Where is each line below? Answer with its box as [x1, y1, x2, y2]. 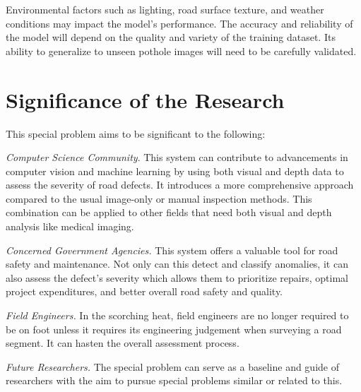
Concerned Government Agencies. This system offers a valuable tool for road [6, 242, 338, 257]
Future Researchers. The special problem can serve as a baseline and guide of [6, 359, 339, 374]
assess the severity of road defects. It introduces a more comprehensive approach [6, 177, 354, 192]
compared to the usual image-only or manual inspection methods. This [6, 191, 312, 206]
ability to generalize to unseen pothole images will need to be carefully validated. [6, 43, 357, 58]
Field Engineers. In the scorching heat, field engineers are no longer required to [6, 308, 349, 323]
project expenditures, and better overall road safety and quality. [6, 284, 283, 299]
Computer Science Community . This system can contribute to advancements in [6, 150, 348, 165]
